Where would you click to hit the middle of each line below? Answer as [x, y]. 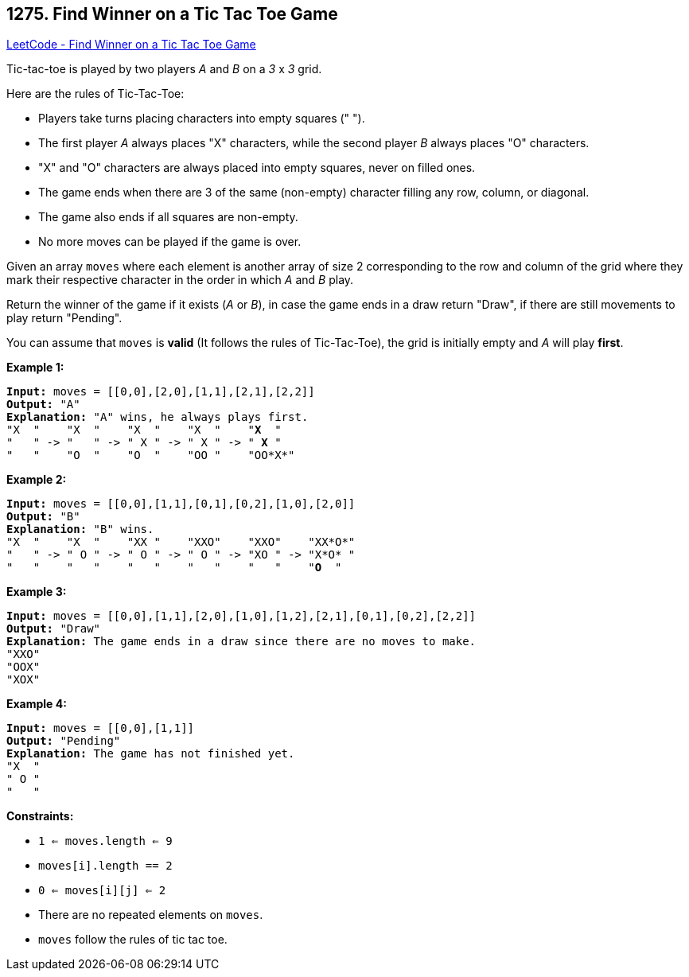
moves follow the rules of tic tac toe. [133, 940]
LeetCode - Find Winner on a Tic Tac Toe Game [131, 45]
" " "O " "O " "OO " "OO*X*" [151, 455]
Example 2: [37, 480]
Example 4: [37, 704]
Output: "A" [43, 405]
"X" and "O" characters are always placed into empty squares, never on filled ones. [257, 168]
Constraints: [40, 816]
